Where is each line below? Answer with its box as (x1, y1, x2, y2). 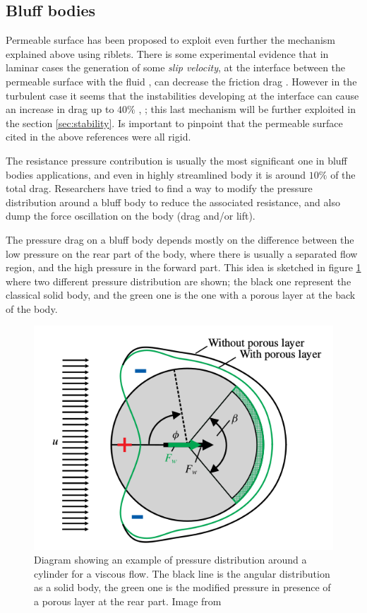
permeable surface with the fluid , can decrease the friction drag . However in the (6, 73, 357, 88)
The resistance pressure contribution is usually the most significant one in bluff (6, 153, 347, 167)
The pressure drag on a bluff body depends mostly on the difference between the (6, 232, 354, 246)
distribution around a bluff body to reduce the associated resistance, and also (6, 194, 340, 209)
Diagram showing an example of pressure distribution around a (34, 552, 307, 567)
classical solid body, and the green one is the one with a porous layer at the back (6, 287, 356, 302)
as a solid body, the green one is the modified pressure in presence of (34, 580, 331, 595)
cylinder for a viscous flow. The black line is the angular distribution (34, 566, 330, 581)
